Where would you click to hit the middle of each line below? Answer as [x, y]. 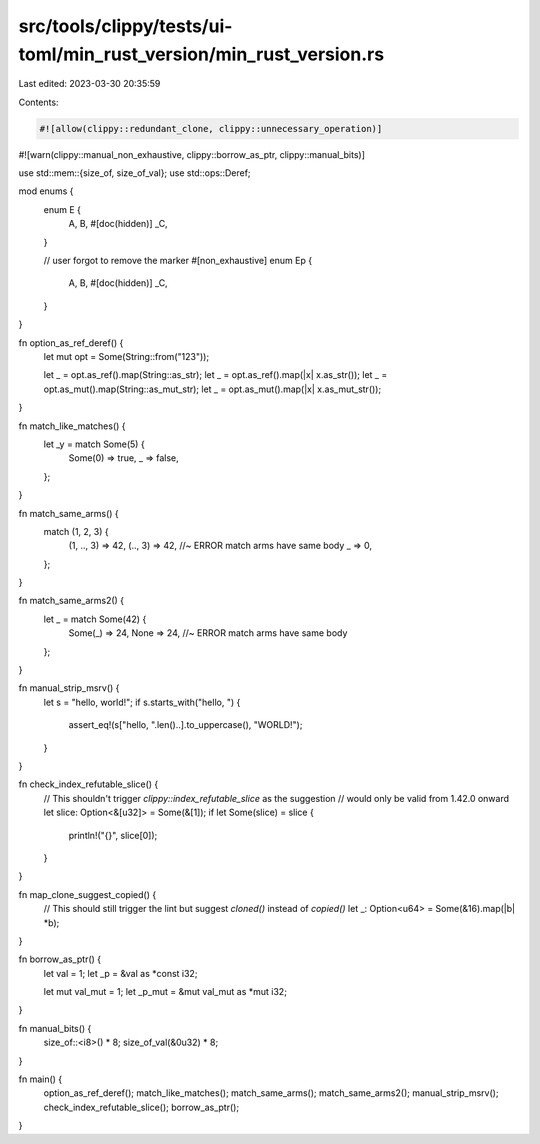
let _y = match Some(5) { [94, 444]
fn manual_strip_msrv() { [69, 688]
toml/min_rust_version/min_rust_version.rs [201, 54]
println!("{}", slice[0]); [113, 835]
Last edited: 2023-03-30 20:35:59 [89, 84]
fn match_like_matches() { [72, 426]
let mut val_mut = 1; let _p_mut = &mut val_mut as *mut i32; [165, 992]
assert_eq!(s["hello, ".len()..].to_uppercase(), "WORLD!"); [185, 725]
